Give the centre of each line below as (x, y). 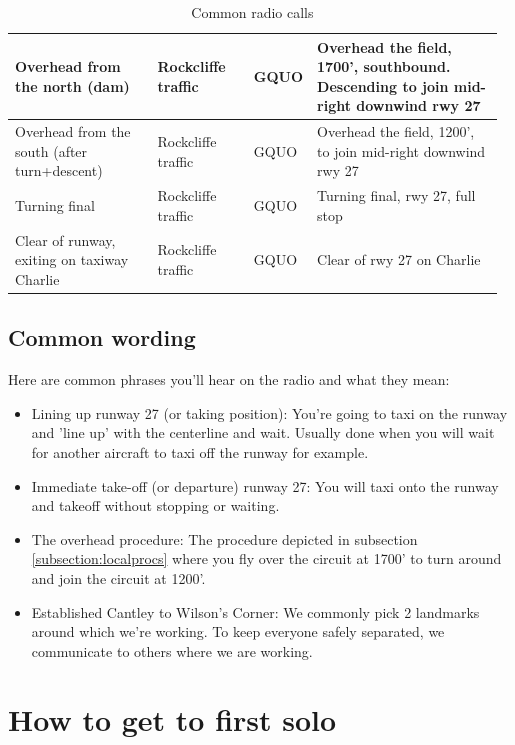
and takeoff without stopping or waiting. (155, 505)
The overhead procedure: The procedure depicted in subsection (224, 538)
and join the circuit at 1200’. (118, 577)
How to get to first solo (172, 719)
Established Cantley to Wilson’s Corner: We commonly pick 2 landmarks (255, 611)
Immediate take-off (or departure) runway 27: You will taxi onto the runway (265, 485)
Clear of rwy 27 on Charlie (399, 259)
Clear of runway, (65, 239)
